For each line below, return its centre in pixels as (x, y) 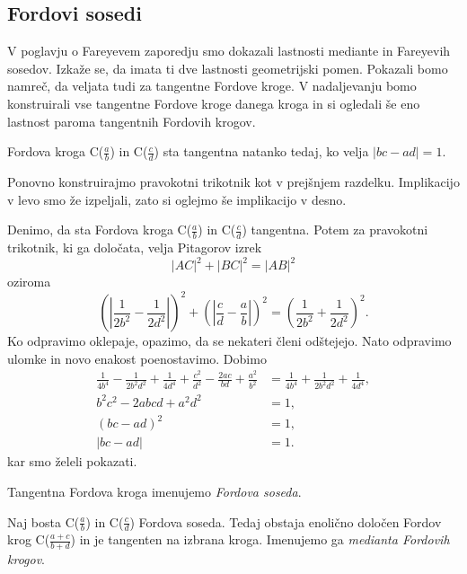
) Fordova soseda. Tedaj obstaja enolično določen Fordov (286, 521)
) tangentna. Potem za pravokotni (335, 230)
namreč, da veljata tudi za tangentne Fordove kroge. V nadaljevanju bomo (212, 86)
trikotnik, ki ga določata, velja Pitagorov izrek (135, 247)
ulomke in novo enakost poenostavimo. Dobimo (137, 358)
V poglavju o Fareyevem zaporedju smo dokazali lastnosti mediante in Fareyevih (229, 51)
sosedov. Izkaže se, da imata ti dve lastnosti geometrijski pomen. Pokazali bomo (228, 68)
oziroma (29, 282)
